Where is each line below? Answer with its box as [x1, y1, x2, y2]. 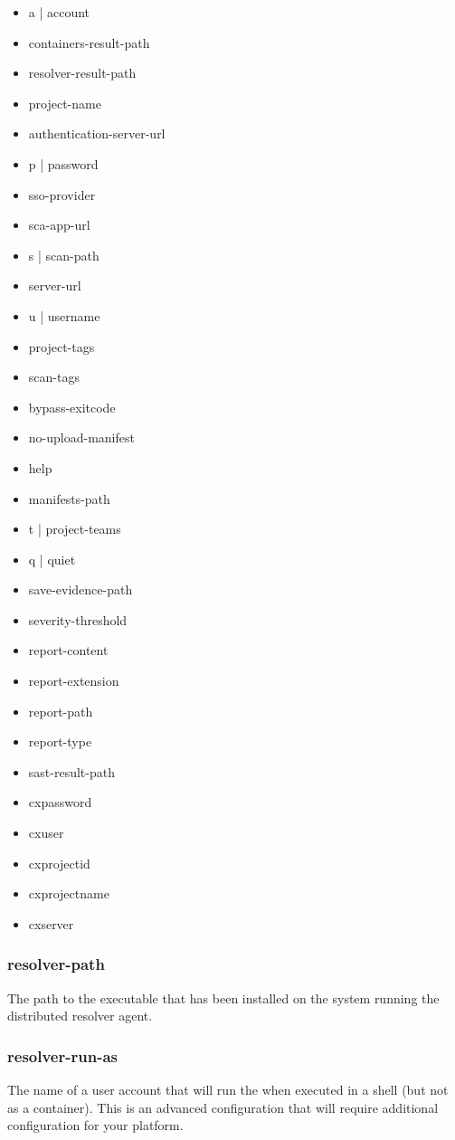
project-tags [28, 337, 95, 356]
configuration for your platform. [7, 1116, 184, 1135]
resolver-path [7, 953, 105, 975]
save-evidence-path [28, 580, 133, 599]
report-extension [28, 671, 119, 690]
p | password [28, 154, 99, 173]
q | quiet [28, 549, 76, 568]
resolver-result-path [28, 63, 137, 82]
